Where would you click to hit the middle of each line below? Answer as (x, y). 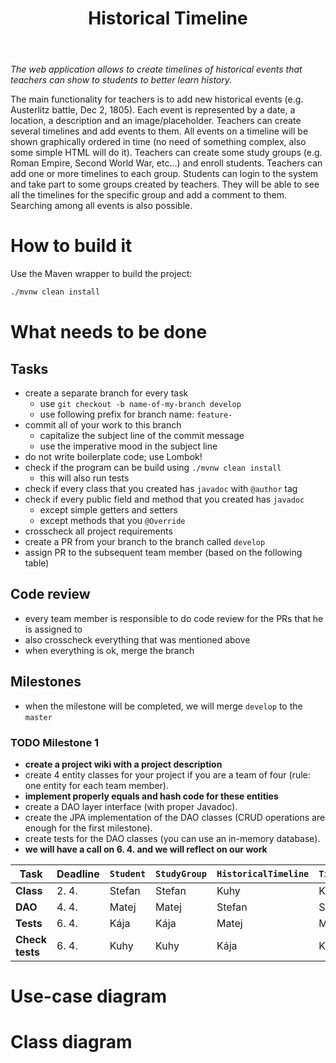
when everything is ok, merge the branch (109, 650)
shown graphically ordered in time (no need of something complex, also (158, 142)
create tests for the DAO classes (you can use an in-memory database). (172, 838)
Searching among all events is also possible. (101, 206)
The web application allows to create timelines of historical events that (156, 69)
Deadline (78, 874)
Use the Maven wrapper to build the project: (101, 274)
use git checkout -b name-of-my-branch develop (140, 403)
